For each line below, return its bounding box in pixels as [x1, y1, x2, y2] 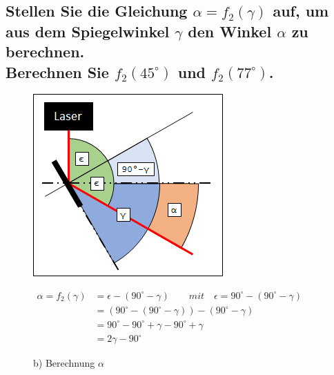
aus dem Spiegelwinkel [6, 20, 170, 41]
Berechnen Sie [6, 61, 109, 82]
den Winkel [188, 20, 272, 41]
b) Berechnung [33, 356, 95, 370]
